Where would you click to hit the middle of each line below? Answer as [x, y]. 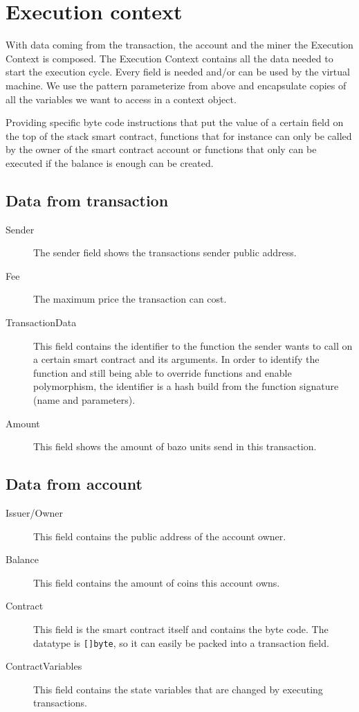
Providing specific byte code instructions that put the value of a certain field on [175, 122]
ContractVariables [44, 666]
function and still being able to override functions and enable [163, 372]
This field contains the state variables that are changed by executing [178, 689]
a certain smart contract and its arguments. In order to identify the [176, 359]
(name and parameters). [84, 400]
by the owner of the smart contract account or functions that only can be [161, 149]
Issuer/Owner [35, 513]
